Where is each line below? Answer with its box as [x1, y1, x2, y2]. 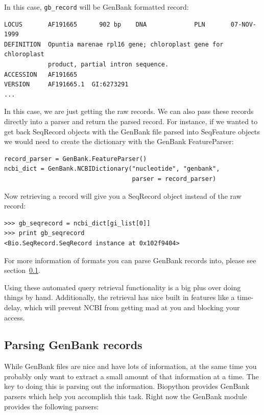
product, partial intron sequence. [47, 61, 169, 68]
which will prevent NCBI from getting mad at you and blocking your [24, 302, 240, 312]
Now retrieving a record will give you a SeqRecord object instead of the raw [4, 190, 242, 201]
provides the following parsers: [4, 401, 99, 411]
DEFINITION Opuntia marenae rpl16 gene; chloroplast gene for [4, 40, 224, 48]
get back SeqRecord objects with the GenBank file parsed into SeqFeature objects [4, 126, 260, 136]
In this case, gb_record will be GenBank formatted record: [4, 2, 189, 12]
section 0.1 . [4, 265, 40, 275]
